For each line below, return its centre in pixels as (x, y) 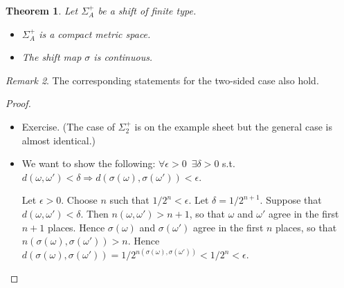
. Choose (79, 200)
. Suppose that (291, 200)
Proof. (18, 103)
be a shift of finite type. (147, 10)
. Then (94, 213)
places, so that (306, 227)
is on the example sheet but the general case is (233, 126)
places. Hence (76, 227)
